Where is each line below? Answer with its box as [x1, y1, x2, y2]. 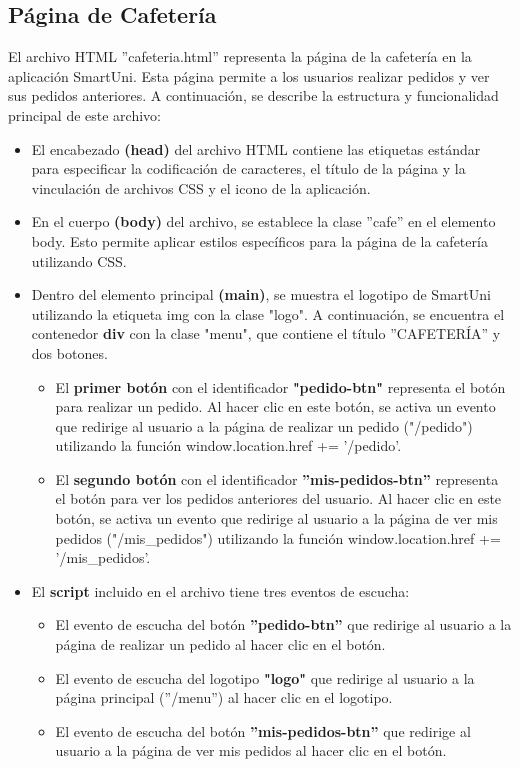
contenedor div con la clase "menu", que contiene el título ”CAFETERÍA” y [31, 323, 501, 344]
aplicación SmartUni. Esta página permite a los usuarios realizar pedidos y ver [8, 65, 490, 86]
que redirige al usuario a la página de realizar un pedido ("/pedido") [55, 415, 473, 436]
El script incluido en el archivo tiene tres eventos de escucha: [31, 580, 410, 601]
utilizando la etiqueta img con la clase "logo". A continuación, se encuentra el [31, 303, 505, 324]
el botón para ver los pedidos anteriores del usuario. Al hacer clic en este [55, 488, 502, 509]
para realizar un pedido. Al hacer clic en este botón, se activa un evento [55, 396, 496, 417]
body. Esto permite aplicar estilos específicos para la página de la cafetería [31, 230, 488, 251]
